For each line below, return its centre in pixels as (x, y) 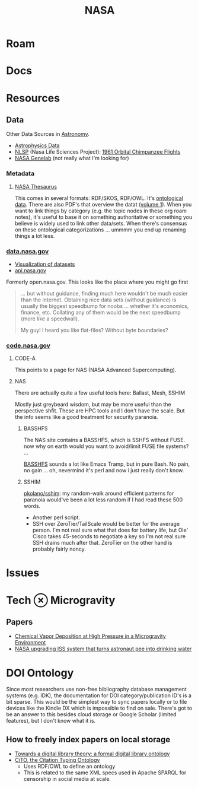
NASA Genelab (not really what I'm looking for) (72, 158)
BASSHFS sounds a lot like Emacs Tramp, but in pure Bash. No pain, (107, 464)
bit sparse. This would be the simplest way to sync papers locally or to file (97, 702)
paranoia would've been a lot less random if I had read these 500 (103, 500)
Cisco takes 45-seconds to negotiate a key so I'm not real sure (109, 536)
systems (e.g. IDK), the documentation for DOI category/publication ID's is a (99, 695)
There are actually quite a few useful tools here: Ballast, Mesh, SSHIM (100, 393)
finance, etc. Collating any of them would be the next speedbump (100, 312)
